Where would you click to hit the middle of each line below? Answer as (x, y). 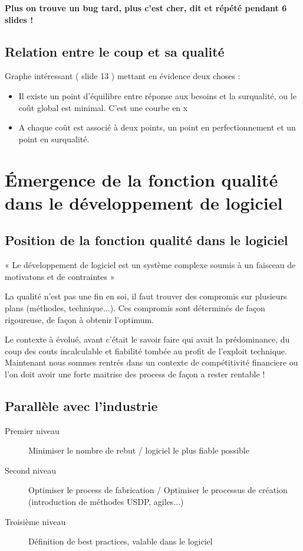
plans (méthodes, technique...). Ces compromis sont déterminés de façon (135, 307)
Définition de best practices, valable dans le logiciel (121, 541)
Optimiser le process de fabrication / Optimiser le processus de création (158, 490)
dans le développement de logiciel (144, 202)
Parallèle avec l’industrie (81, 405)
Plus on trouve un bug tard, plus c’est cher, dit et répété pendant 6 (146, 8)
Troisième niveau (35, 521)
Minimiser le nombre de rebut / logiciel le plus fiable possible (139, 450)
